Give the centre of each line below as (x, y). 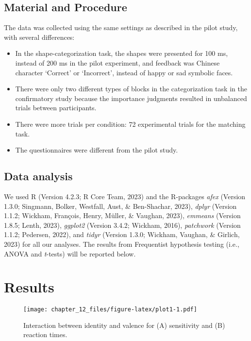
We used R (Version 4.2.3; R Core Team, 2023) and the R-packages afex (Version (125, 196)
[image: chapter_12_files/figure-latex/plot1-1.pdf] (110, 310)
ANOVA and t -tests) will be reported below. (70, 253)
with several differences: (39, 37)
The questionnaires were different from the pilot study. (97, 150)
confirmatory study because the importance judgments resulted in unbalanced (131, 98)
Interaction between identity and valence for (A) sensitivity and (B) (124, 325)
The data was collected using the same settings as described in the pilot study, (121, 27)
